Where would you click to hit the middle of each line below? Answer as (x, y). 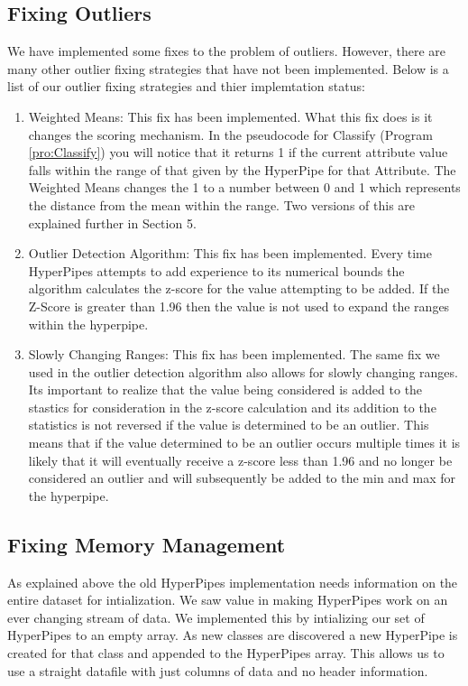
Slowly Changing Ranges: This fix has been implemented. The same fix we (234, 354)
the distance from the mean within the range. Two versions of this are (222, 204)
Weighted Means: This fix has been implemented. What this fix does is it (230, 116)
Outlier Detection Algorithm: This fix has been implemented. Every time (230, 253)
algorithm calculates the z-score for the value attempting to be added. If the (239, 288)
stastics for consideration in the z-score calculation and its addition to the (232, 407)
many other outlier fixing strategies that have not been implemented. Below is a (228, 68)
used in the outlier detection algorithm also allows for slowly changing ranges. (243, 371)
